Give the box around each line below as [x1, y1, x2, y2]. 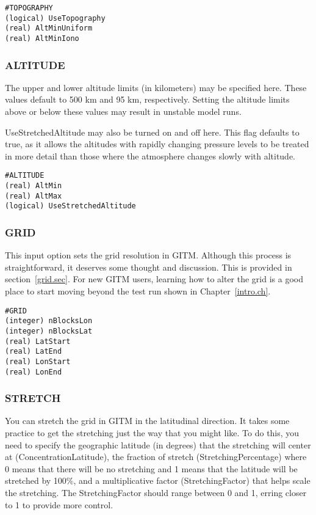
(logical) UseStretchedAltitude [5, 202, 136, 211]
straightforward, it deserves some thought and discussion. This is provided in [5, 260, 292, 273]
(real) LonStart [5, 357, 71, 366]
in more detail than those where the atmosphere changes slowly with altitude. [5, 149, 296, 162]
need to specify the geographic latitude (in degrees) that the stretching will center [5, 438, 311, 451]
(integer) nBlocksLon [5, 316, 93, 326]
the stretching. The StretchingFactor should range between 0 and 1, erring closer [5, 486, 307, 499]
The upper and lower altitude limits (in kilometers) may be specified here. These [5, 81, 307, 93]
